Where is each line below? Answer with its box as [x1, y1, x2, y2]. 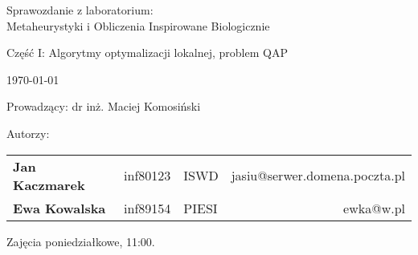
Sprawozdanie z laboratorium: [6, 2, 154, 18]
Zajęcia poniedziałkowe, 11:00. [6, 233, 155, 249]
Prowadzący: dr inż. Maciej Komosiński [6, 98, 201, 115]
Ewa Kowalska [13, 198, 106, 217]
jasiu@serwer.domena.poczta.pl [231, 166, 405, 185]
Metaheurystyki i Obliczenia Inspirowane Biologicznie [6, 17, 270, 34]
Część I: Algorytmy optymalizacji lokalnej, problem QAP [6, 44, 288, 61]
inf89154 [124, 198, 171, 217]
